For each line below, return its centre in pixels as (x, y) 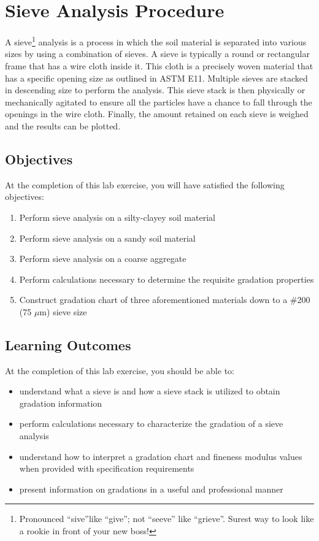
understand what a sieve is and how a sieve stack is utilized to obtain (150, 391)
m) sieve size (63, 311)
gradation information (61, 403)
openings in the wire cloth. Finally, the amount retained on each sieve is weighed (157, 114)
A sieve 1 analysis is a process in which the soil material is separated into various (156, 41)
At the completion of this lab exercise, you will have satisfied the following (145, 184)
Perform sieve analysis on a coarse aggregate (103, 259)
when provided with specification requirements (107, 468)
